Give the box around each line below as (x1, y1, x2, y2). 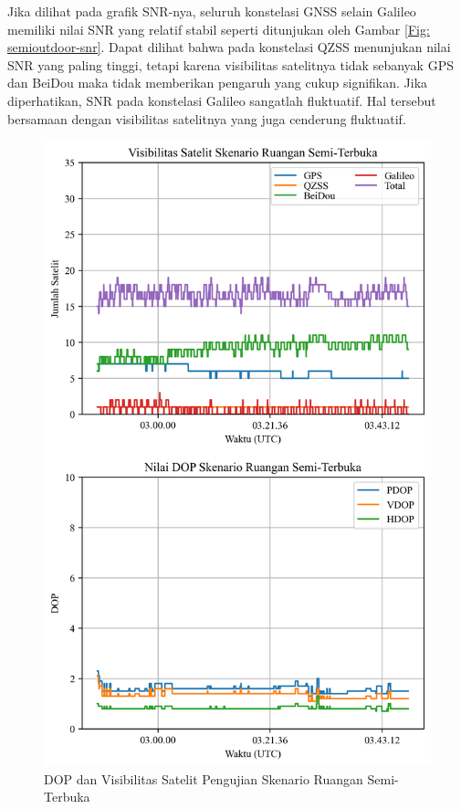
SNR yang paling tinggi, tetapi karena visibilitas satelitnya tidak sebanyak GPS (7, 55, 454, 74)
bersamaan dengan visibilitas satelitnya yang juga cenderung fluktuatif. (7, 109, 406, 128)
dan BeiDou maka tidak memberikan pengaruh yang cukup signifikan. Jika (7, 73, 428, 92)
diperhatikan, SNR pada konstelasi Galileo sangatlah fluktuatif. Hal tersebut (7, 90, 436, 110)
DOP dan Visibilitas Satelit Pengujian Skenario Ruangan (44, 769, 363, 788)
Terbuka (44, 787, 90, 806)
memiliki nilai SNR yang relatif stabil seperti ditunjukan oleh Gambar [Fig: (7, 19, 430, 38)
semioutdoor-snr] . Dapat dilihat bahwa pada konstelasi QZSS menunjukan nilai (7, 37, 451, 57)
